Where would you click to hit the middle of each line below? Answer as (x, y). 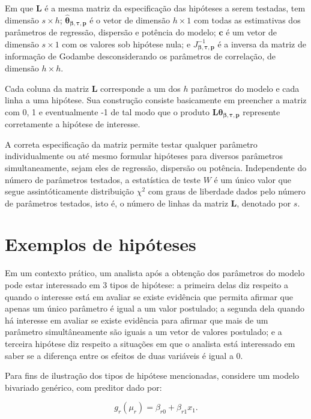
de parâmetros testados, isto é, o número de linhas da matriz (116, 203)
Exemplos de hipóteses (101, 244)
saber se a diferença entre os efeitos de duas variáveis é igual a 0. (124, 355)
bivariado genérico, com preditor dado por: (83, 387)
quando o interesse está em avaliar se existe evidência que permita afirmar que (149, 296)
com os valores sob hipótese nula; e (126, 44)
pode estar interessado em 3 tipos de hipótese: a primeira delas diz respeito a (147, 285)
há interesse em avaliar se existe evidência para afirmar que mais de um (137, 320)
